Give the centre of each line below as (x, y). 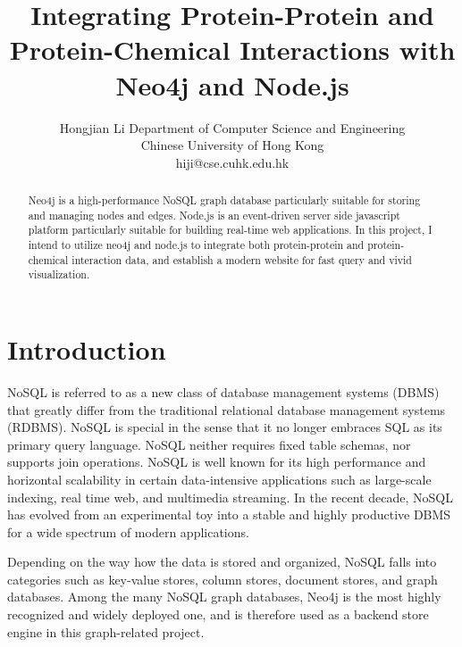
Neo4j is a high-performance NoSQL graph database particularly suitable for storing (224, 200)
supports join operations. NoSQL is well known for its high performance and (217, 462)
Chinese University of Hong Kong (232, 145)
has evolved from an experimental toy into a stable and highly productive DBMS (229, 514)
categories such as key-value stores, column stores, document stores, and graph (223, 579)
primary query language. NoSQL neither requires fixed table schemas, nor (209, 444)
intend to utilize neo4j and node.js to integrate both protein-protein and (196, 245)
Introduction (87, 349)
